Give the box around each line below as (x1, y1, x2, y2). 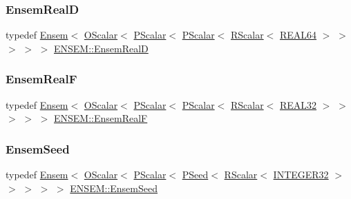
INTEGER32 (273, 167, 329, 182)
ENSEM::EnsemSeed (70, 180, 158, 195)
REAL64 (279, 28, 317, 42)
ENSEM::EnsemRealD (53, 41, 149, 55)
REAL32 (279, 97, 317, 112)
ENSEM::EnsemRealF (53, 111, 148, 125)
